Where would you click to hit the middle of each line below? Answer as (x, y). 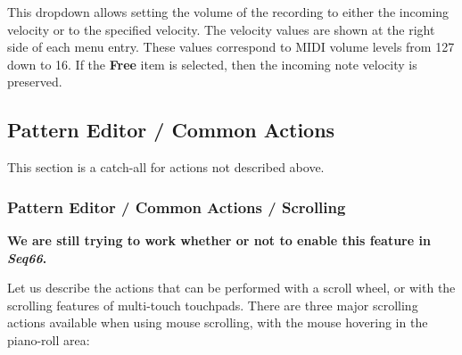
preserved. (35, 82)
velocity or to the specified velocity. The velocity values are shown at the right (221, 29)
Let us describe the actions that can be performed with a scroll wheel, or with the (231, 288)
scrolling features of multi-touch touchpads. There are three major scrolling (213, 305)
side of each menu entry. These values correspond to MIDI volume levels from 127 (231, 47)
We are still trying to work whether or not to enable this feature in (219, 239)
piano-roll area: (49, 339)
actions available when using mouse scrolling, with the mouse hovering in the (218, 322)
